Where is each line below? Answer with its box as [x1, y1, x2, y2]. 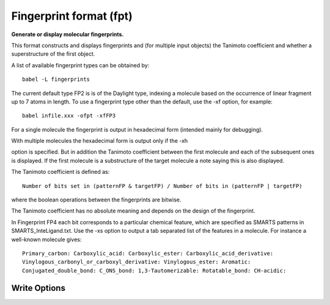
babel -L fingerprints [22, 76, 90, 83]
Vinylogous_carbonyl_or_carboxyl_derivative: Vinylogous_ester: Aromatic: [22, 258, 251, 266]
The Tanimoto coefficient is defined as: [11, 168, 110, 176]
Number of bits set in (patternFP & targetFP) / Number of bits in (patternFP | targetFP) [22, 183, 302, 189]
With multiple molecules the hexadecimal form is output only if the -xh [11, 137, 188, 145]
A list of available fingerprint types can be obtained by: [11, 61, 150, 69]
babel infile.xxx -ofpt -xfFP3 [22, 112, 116, 119]
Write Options [11, 282, 65, 293]
